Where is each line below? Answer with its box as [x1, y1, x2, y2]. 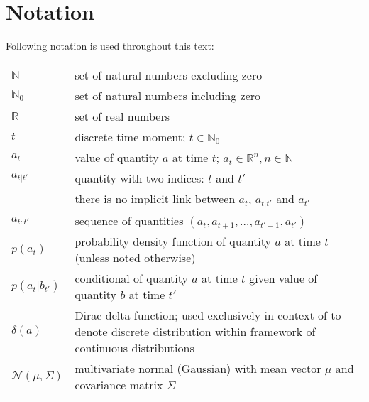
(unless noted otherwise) [75, 249, 196, 266]
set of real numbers [75, 107, 170, 124]
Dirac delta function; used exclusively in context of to [75, 306, 341, 323]
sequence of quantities [75, 212, 184, 229]
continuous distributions [75, 339, 194, 356]
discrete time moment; [75, 128, 186, 145]
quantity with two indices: [75, 169, 204, 186]
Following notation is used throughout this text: [6, 38, 214, 53]
